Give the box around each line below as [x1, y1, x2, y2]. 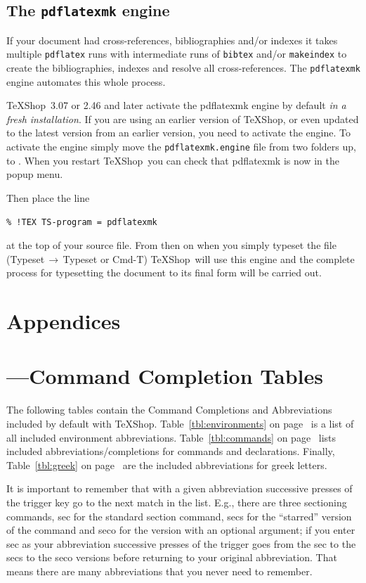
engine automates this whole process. [6, 74, 166, 89]
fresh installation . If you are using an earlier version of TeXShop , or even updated [6, 111, 359, 126]
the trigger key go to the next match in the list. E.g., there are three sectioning [6, 494, 347, 509]
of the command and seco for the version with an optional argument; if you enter [6, 523, 355, 537]
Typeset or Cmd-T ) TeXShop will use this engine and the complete [63, 251, 355, 266]
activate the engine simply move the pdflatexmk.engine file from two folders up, [6, 139, 356, 154]
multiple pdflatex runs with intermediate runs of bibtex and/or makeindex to [6, 46, 347, 61]
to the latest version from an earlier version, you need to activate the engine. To [6, 125, 351, 140]
